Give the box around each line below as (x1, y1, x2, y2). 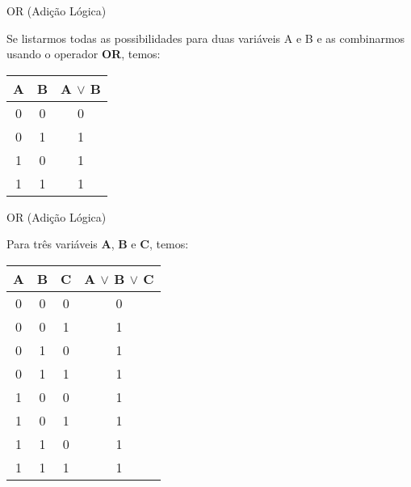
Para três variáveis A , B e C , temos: (6, 235, 189, 252)
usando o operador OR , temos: (6, 45, 161, 62)
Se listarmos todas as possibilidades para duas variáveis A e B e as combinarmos (6, 29, 405, 46)
